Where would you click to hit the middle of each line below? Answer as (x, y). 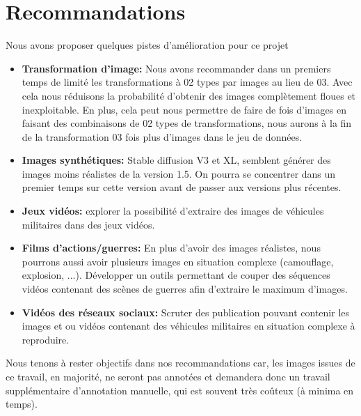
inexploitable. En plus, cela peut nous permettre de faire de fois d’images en (184, 109)
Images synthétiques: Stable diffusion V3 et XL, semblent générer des (176, 160)
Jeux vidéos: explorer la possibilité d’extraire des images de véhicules (173, 211)
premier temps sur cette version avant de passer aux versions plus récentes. (182, 187)
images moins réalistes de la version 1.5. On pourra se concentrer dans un (179, 173)
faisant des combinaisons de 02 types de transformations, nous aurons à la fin (187, 123)
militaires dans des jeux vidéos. (88, 224)
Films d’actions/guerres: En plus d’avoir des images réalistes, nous (171, 248)
